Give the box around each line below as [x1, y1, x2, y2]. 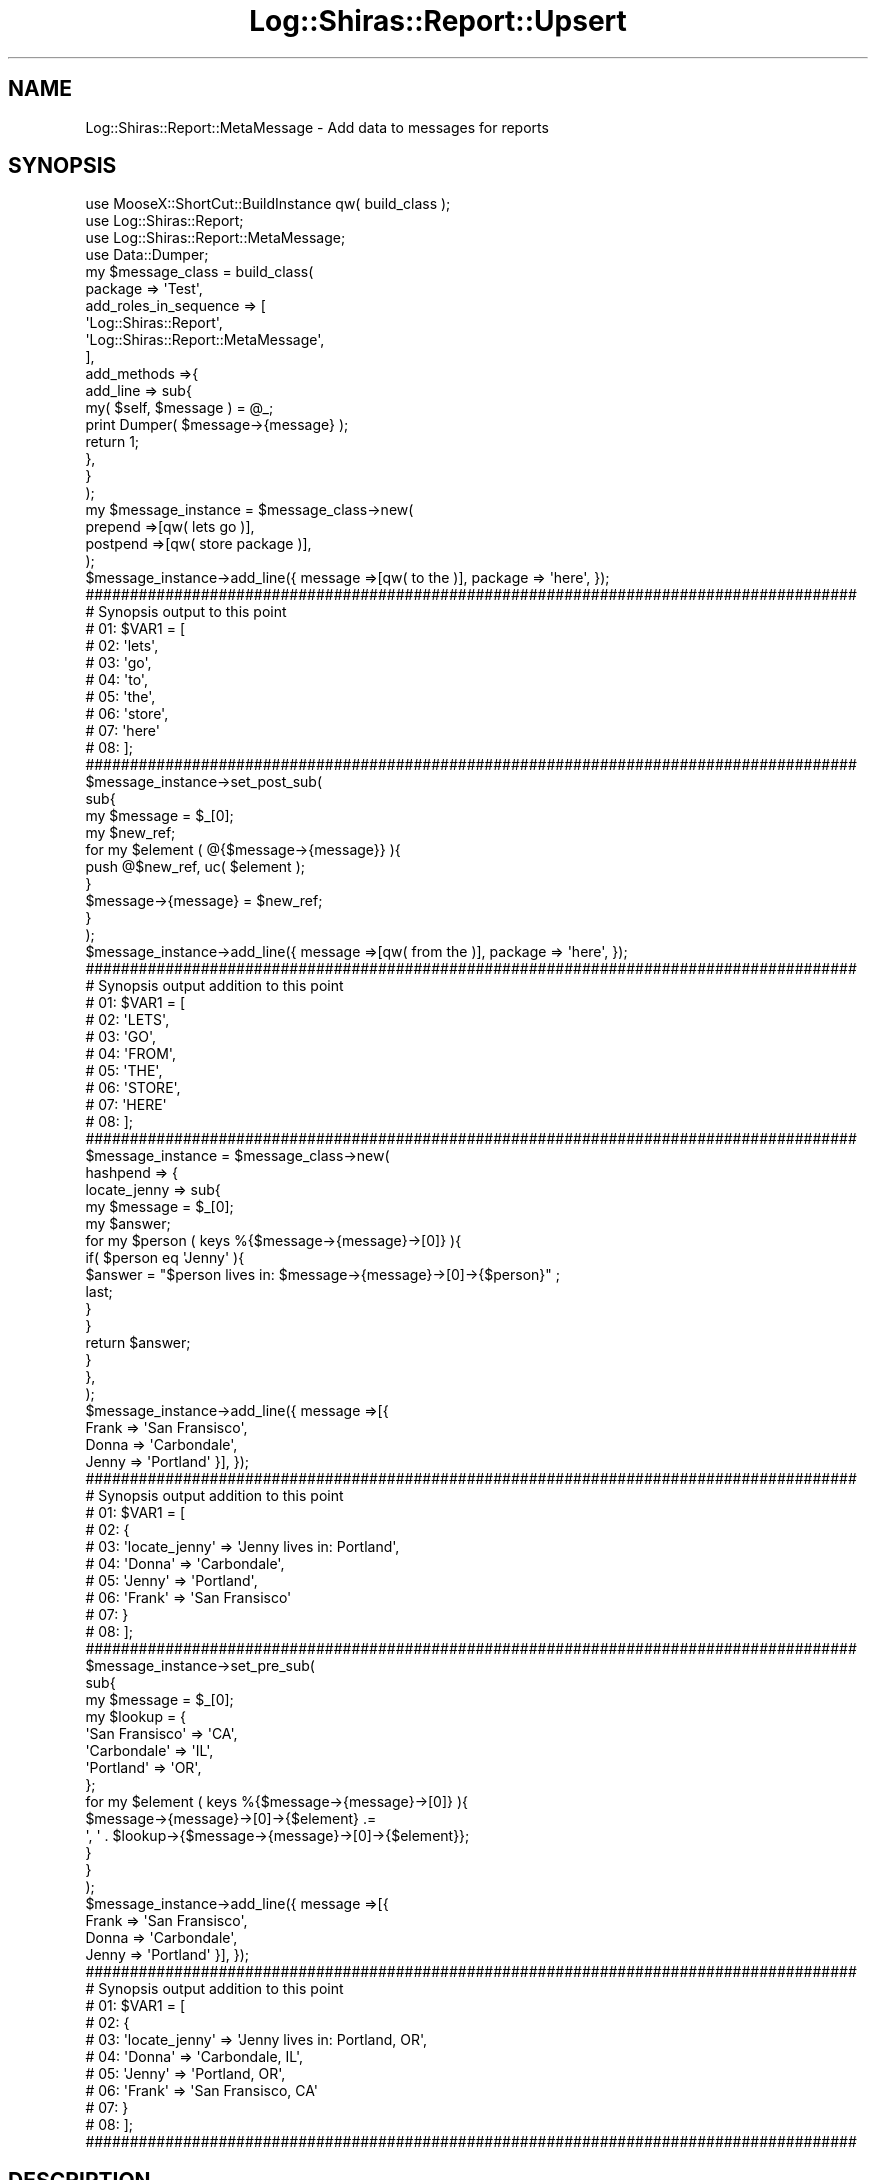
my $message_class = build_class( [85, 263, 314, 281]
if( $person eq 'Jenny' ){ [85, 1249, 245, 1267]
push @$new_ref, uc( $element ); [85, 858, 305, 876]
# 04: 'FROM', [85, 1045, 176, 1063]
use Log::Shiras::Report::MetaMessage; [85, 229, 346, 247]
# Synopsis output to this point [85, 603, 287, 621]
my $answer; [85, 1215, 171, 1233]
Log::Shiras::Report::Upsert [249, 4, 627, 38]
